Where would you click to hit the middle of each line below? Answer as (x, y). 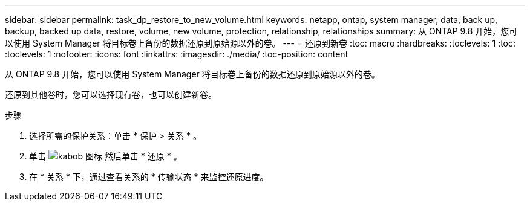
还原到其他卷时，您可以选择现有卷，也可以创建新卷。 (111, 95)
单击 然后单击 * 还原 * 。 (106, 156)
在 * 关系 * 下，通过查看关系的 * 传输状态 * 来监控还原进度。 (149, 177)
